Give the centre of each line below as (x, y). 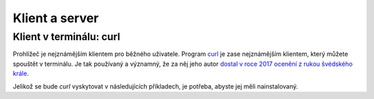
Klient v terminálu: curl (66, 37)
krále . (21, 73)
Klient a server (56, 18)
